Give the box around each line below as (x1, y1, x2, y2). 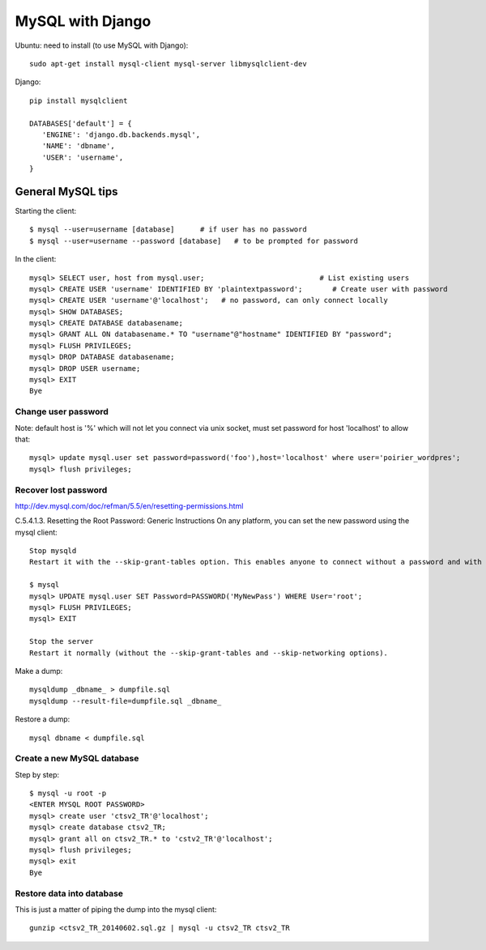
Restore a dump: (15, 714, 70, 724)
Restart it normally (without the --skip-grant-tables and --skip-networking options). (29, 648, 389, 658)
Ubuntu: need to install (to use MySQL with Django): (15, 40, 189, 50)
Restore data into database (15, 888, 124, 899)
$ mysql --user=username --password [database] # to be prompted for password (29, 236, 359, 245)
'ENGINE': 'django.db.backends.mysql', (41, 130, 201, 139)
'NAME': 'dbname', (41, 142, 115, 151)
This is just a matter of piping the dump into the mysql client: (15, 904, 217, 914)
